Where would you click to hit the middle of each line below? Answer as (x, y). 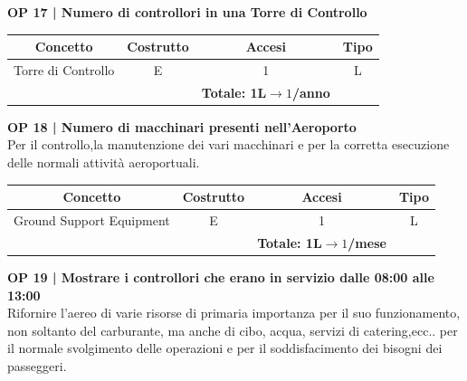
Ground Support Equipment (92, 220)
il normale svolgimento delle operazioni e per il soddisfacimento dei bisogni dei (225, 348)
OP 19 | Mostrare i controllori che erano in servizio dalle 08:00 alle (221, 276)
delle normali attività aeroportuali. (104, 162)
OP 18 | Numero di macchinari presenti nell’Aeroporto (182, 126)
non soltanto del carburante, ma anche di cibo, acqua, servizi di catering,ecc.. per (233, 330)
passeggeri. (37, 365)
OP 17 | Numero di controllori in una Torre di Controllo (187, 12)
